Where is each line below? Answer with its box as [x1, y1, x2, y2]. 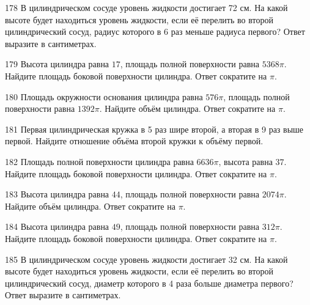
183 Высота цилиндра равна [5, 188, 109, 200]
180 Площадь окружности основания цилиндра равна [5, 90, 203, 103]
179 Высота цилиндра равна [5, 57, 109, 70]
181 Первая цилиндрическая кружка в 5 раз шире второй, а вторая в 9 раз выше [5, 122, 304, 135]
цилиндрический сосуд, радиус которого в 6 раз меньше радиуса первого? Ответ [5, 25, 305, 38]
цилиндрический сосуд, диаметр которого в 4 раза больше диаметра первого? [5, 276, 293, 289]
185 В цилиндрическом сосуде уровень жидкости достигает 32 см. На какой [5, 252, 288, 265]
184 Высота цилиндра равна [5, 220, 109, 233]
